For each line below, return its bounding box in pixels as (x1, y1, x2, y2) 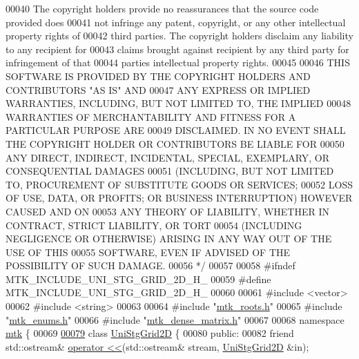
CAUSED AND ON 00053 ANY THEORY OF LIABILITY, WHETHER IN (6, 204, 330, 218)
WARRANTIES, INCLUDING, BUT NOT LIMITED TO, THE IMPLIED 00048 (6, 96, 351, 110)
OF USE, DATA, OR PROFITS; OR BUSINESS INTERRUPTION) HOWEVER (6, 191, 353, 205)
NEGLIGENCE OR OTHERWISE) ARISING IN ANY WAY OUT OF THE (6, 231, 332, 246)
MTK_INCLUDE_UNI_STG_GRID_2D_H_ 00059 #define (6, 271, 271, 286)
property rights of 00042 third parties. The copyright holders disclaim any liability (6, 28, 353, 43)
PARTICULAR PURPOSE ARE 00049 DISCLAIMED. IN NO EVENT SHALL (6, 123, 346, 137)
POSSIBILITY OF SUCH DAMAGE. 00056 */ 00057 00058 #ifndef (6, 258, 295, 273)
